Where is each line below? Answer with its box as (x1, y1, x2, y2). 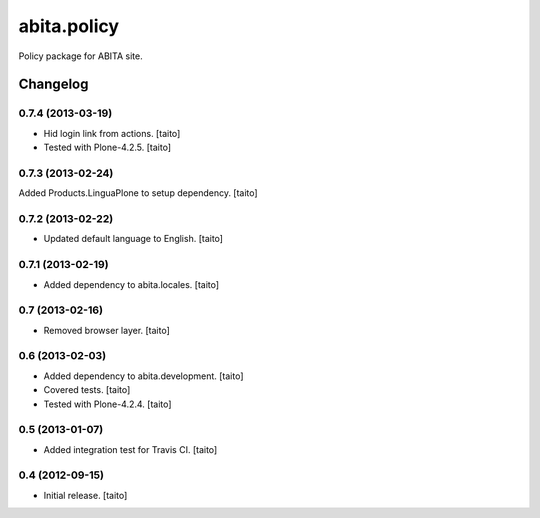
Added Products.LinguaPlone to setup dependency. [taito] (18, 187, 259, 199)
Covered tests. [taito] (43, 384, 131, 396)
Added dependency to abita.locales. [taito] (43, 278, 220, 290)
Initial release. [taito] (43, 489, 128, 501)
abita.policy (18, 15, 120, 37)
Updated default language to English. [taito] (43, 233, 224, 245)
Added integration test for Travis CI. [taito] (43, 443, 218, 455)
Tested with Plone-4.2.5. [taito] (43, 141, 172, 154)
